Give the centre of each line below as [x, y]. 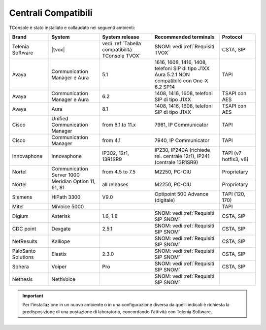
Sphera [20, 266]
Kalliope [61, 241]
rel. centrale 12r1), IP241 [182, 156]
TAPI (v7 [232, 153]
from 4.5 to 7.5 [119, 171]
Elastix [59, 254]
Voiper [59, 266]
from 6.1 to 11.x [119, 125]
